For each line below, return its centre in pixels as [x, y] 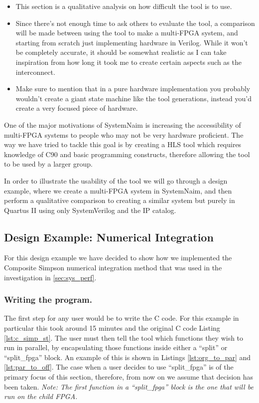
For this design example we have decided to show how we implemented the [118, 258]
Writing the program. [48, 300]
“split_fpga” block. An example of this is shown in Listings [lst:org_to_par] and [128, 357]
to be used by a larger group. [48, 164]
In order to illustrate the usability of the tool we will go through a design [116, 180]
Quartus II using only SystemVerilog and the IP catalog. [90, 210]
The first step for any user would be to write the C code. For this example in [122, 318]
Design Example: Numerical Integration [109, 237]
